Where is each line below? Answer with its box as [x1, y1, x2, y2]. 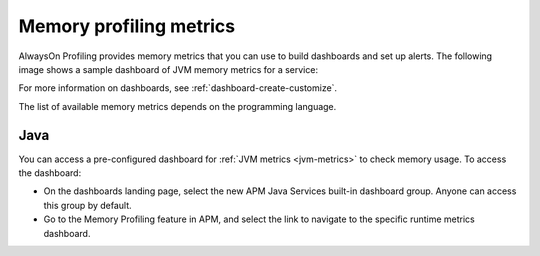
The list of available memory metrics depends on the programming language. [18, 100, 337, 112]
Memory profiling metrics [18, 15, 236, 37]
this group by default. [43, 199, 132, 211]
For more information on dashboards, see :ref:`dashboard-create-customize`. [18, 82, 338, 94]
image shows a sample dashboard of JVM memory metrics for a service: [18, 63, 319, 75]
